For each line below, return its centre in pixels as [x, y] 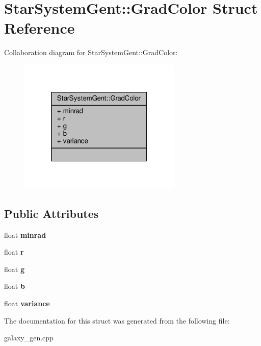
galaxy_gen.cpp [29, 338]
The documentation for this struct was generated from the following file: [117, 320]
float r [14, 252]
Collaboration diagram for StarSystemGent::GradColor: [91, 52]
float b [15, 286]
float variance [27, 303]
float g [14, 269]
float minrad [25, 234]
